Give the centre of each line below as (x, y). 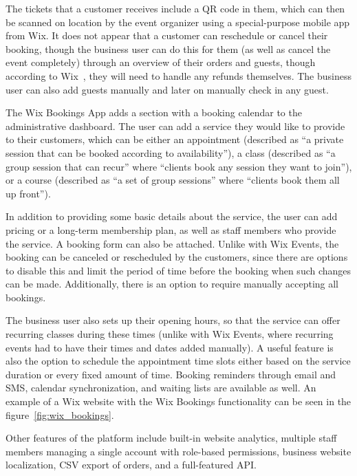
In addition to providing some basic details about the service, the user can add (172, 216)
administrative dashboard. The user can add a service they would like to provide (175, 126)
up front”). (28, 193)
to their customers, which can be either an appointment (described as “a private (175, 139)
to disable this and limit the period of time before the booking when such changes (178, 270)
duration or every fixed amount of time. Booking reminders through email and (171, 374)
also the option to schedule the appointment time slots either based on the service (178, 361)
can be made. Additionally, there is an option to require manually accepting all (172, 284)
